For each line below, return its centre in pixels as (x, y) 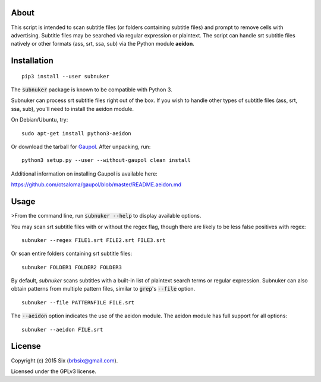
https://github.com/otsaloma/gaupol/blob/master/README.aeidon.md (96, 184)
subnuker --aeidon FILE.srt (62, 330)
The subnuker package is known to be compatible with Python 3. (92, 90)
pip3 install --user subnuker (66, 76)
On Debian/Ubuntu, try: (40, 120)
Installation (32, 61)
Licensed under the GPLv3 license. (53, 371)
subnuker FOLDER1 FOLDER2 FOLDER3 (72, 267)
